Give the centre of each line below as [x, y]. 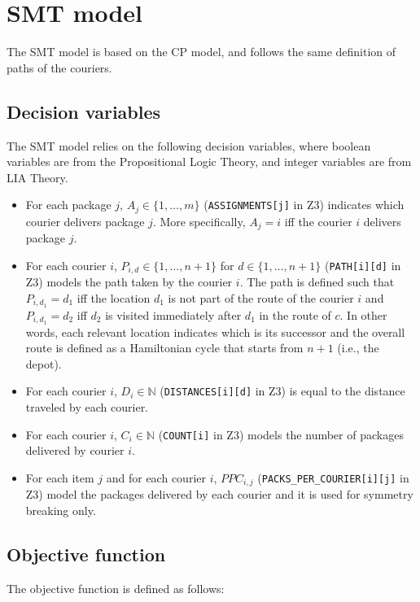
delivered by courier [75, 450]
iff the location [114, 297]
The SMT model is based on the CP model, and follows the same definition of [201, 52]
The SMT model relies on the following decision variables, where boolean [189, 145]
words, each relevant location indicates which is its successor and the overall [215, 332]
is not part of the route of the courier [261, 297]
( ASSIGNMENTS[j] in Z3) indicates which [304, 205]
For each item [60, 477]
